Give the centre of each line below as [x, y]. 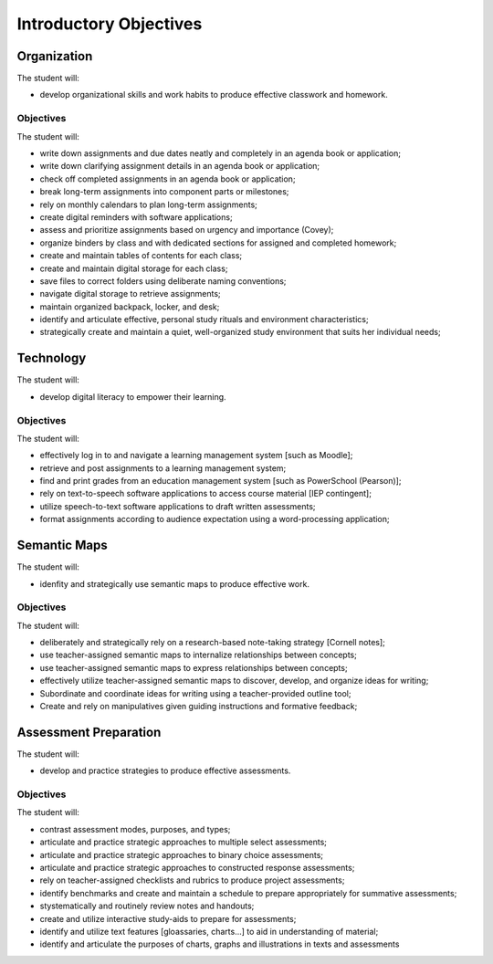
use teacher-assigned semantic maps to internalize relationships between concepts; [199, 655]
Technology [52, 358]
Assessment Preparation [89, 732]
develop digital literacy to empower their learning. [133, 396]
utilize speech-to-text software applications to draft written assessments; [178, 506]
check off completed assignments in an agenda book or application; [168, 179]
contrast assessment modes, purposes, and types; [135, 829]
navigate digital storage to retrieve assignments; [130, 294]
